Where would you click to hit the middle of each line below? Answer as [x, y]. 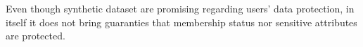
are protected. [36, 36]
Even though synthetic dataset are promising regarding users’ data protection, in [180, 8]
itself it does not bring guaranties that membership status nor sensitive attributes [181, 22]
